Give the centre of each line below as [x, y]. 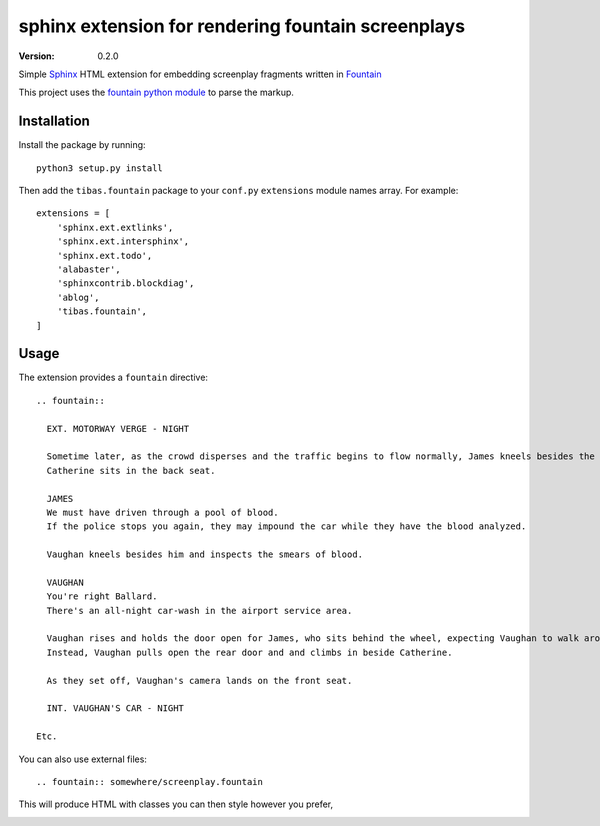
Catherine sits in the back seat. [131, 470]
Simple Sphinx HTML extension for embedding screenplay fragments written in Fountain [200, 74]
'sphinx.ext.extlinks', [115, 227]
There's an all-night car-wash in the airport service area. [199, 610]
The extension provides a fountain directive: [113, 377]
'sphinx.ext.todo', [104, 255]
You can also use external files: [82, 759]
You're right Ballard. [102, 596]
